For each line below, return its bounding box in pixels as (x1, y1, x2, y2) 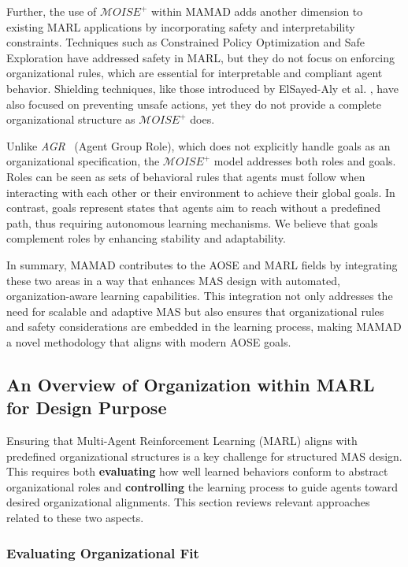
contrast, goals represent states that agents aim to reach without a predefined (6, 199, 381, 216)
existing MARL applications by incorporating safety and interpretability (6, 18, 355, 35)
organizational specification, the (6, 153, 160, 169)
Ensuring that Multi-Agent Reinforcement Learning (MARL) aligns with (6, 432, 358, 449)
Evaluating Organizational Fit (6, 543, 199, 562)
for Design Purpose (6, 395, 167, 420)
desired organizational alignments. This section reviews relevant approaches (6, 494, 370, 510)
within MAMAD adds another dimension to (150, 3, 363, 19)
